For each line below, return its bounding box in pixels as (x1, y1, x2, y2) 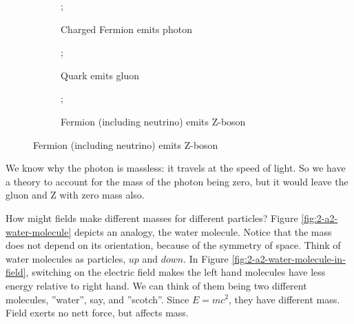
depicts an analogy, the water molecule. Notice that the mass (74, 224, 332, 239)
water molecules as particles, (6, 251, 126, 265)
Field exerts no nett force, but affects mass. (6, 305, 189, 320)
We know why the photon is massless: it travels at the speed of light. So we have (6, 161, 346, 175)
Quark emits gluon (61, 68, 140, 82)
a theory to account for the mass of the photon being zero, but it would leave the (6, 174, 348, 188)
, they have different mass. (228, 292, 340, 306)
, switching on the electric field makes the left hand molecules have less (25, 265, 326, 279)
